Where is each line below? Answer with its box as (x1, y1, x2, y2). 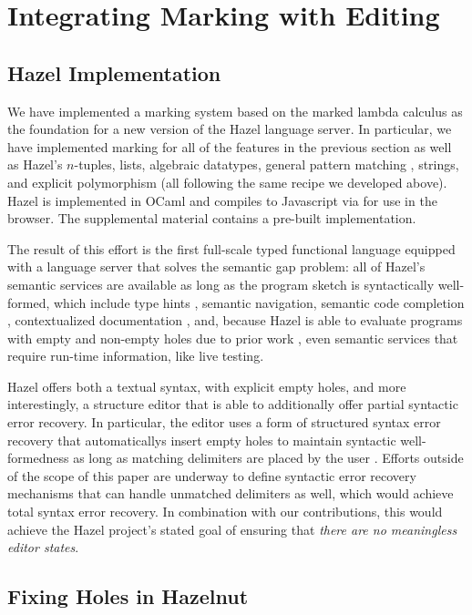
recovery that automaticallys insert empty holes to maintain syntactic (7, 430, 396, 449)
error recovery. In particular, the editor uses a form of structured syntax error (7, 413, 441, 432)
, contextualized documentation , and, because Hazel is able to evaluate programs (7, 311, 463, 330)
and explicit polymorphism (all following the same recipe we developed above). (7, 172, 447, 191)
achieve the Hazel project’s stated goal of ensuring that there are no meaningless (7, 519, 457, 538)
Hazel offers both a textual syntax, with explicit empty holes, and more (7, 376, 406, 395)
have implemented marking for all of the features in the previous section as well (7, 137, 452, 156)
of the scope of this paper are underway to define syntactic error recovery (7, 466, 416, 485)
